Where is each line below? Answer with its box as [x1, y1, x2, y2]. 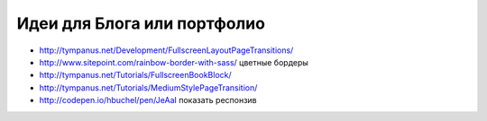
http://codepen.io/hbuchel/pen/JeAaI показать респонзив [39, 95, 257, 106]
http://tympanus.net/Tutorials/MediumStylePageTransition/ [39, 82, 258, 93]
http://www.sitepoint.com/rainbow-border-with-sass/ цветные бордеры [39, 56, 308, 67]
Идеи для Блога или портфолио [16, 13, 266, 33]
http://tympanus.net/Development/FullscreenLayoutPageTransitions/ [39, 45, 294, 56]
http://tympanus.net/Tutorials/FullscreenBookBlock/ [39, 70, 232, 81]
